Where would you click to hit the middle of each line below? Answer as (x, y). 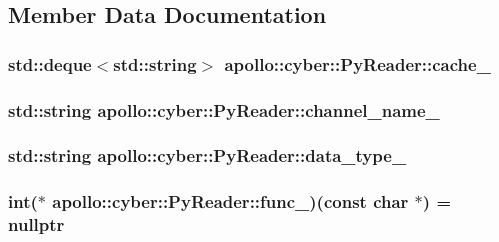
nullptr (36, 224)
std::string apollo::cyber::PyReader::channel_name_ (224, 109)
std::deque (50, 63)
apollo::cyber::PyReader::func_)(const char (230, 201)
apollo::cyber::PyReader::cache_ (357, 63)
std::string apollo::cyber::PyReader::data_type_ (207, 155)
